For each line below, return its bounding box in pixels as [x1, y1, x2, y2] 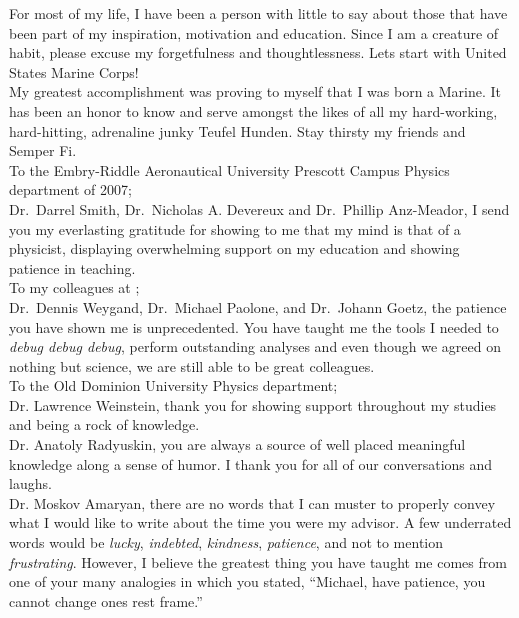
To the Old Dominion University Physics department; [9, 375, 338, 396]
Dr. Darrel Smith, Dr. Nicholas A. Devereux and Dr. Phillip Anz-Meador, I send [9, 198, 510, 219]
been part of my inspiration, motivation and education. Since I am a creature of [9, 22, 499, 43]
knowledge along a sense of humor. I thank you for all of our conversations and [9, 453, 493, 474]
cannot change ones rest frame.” [9, 590, 203, 611]
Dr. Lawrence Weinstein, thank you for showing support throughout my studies [9, 394, 497, 415]
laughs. [9, 473, 52, 494]
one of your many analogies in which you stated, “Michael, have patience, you [9, 571, 486, 592]
